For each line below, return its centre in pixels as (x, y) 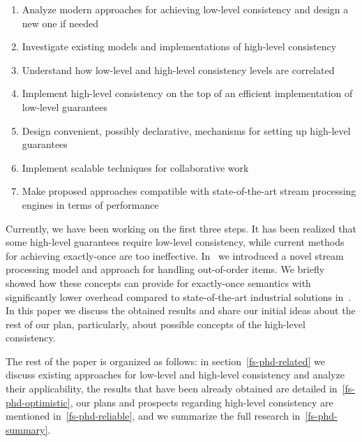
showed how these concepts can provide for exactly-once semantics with (158, 282)
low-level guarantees (65, 106)
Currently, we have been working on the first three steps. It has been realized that (181, 228)
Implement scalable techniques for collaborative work (135, 167)
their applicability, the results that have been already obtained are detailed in (172, 389)
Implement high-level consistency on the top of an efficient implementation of (187, 93)
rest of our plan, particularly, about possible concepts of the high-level (156, 324)
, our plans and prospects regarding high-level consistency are (202, 402)
